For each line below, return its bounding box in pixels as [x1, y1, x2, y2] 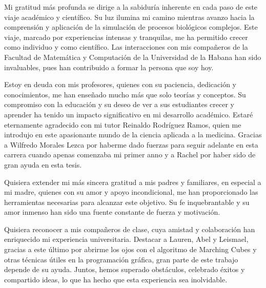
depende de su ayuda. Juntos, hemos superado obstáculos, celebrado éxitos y [4, 264, 245, 275]
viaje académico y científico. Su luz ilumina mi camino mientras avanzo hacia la [4, 11, 255, 22]
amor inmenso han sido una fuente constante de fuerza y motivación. [4, 207, 220, 217]
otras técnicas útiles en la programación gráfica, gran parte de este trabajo [4, 254, 238, 264]
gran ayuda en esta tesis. [4, 159, 82, 170]
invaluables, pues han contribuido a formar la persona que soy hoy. [4, 61, 214, 72]
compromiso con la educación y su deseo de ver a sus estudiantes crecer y [4, 99, 234, 110]
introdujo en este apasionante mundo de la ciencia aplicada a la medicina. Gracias [4, 129, 262, 140]
